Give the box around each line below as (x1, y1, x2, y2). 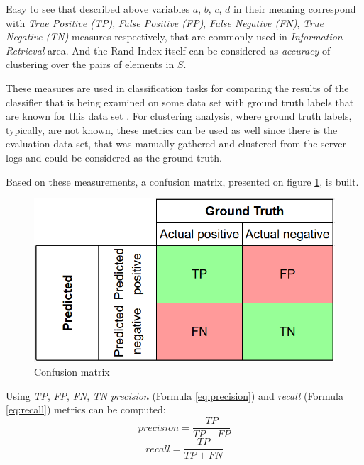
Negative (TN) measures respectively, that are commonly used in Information (6, 29, 343, 44)
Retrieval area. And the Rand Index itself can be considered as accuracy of (6, 43, 331, 57)
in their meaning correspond (233, 1, 356, 16)
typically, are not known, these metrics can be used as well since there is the (6, 122, 338, 137)
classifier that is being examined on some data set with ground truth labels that (6, 94, 354, 109)
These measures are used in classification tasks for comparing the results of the (6, 80, 349, 95)
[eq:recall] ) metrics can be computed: (6, 402, 166, 417)
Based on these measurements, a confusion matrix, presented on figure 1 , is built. (6, 174, 359, 189)
